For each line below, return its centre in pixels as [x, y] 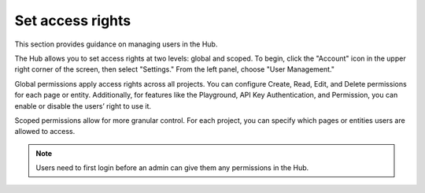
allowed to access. [45, 132]
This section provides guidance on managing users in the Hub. [116, 44]
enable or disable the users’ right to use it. [83, 106]
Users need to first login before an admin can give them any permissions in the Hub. [172, 168]
